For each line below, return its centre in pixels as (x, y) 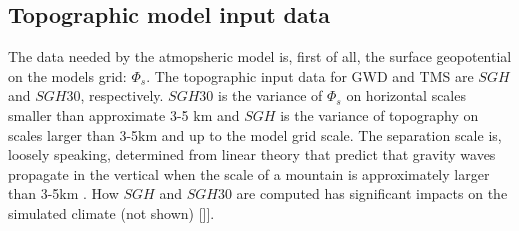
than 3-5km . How (63, 193)
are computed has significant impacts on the (372, 193)
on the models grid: (67, 75)
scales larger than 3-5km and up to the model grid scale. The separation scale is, (255, 134)
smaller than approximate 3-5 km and (124, 114)
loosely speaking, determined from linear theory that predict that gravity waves (252, 154)
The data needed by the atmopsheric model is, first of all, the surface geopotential (260, 56)
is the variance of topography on (379, 114)
